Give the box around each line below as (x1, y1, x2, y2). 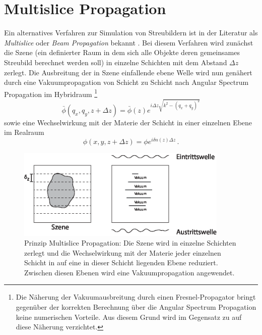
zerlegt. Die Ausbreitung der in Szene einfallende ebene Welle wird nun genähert (4, 67, 252, 77)
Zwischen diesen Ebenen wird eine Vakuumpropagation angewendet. (24, 267, 235, 277)
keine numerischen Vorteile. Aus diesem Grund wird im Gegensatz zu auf (16, 311, 242, 322)
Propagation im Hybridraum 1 (4, 87, 98, 99)
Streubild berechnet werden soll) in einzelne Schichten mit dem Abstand (4, 57, 227, 67)
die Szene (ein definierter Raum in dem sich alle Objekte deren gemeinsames (4, 47, 240, 58)
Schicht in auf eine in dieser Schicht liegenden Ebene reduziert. (24, 257, 218, 268)
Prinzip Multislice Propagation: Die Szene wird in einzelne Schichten (24, 237, 236, 248)
